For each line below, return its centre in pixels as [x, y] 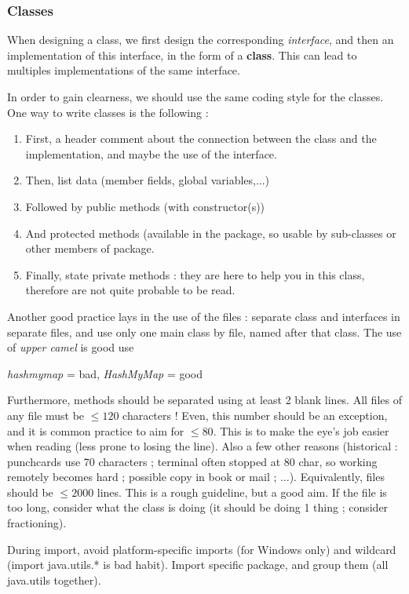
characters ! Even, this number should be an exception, [255, 415]
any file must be [46, 415]
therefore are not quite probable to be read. [130, 290]
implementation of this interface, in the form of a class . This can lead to [182, 55]
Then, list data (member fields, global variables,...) [148, 180]
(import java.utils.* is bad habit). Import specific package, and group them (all [198, 565]
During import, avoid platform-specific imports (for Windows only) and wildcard [202, 549]
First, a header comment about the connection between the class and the [201, 138]
